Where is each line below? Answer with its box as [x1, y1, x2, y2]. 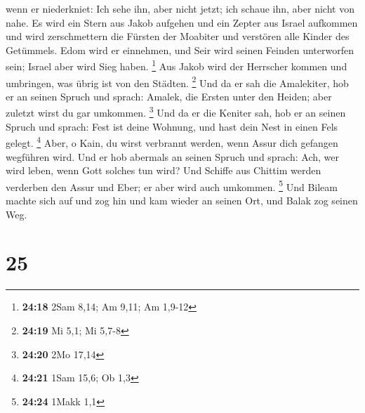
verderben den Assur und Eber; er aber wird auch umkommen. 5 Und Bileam [6, 177, 338, 194]
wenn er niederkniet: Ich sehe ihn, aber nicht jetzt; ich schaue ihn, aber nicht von [6, 1, 354, 15]
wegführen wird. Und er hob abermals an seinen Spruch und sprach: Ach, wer [6, 149, 339, 164]
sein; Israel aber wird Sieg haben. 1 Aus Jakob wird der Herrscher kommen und [6, 57, 347, 74]
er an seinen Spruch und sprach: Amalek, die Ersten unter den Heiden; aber [6, 88, 332, 103]
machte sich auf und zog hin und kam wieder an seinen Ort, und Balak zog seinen [6, 193, 358, 207]
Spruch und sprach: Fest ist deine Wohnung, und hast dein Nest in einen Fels [6, 119, 338, 133]
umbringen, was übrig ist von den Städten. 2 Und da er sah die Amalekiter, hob [6, 73, 349, 90]
